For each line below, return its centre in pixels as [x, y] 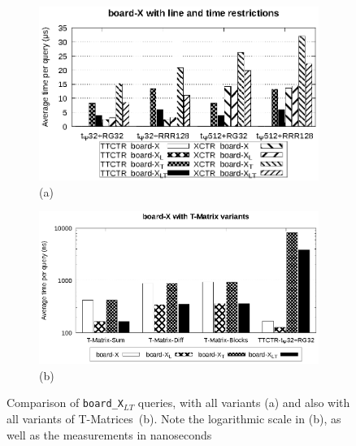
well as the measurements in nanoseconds [109, 434]
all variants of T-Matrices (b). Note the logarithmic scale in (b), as [174, 419]
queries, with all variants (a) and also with [244, 403]
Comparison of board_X [65, 403]
